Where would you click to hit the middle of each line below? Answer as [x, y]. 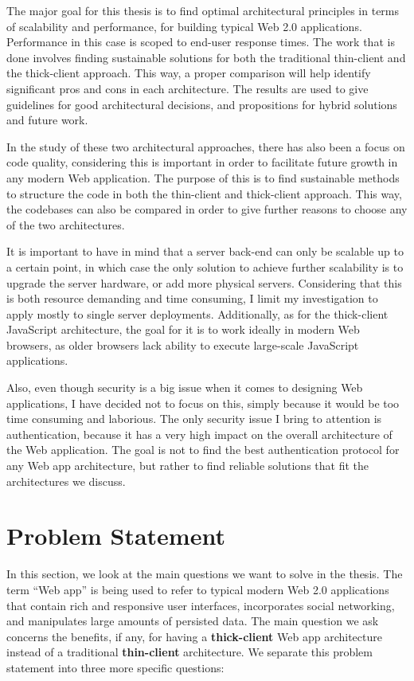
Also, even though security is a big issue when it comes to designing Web [185, 387]
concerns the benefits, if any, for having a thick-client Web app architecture [194, 636]
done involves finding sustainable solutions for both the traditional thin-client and [206, 57]
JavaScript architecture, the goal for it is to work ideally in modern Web [183, 329]
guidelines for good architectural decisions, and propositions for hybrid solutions [202, 104]
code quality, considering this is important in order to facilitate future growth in [202, 162]
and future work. [47, 120]
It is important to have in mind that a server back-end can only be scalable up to [205, 251]
